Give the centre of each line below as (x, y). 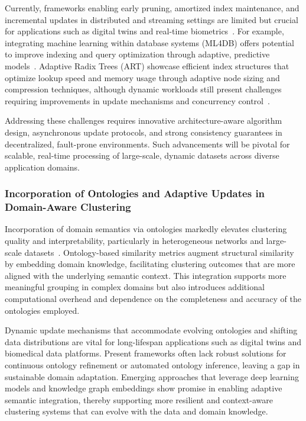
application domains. (42, 167)
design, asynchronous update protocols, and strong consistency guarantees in (144, 132)
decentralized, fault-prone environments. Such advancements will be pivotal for (147, 144)
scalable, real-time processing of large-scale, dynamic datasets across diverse (142, 155)
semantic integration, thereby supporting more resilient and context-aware (139, 399)
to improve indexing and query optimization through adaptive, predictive (137, 54)
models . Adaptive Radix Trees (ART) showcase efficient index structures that (147, 65)
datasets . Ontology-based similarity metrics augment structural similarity (159, 252)
